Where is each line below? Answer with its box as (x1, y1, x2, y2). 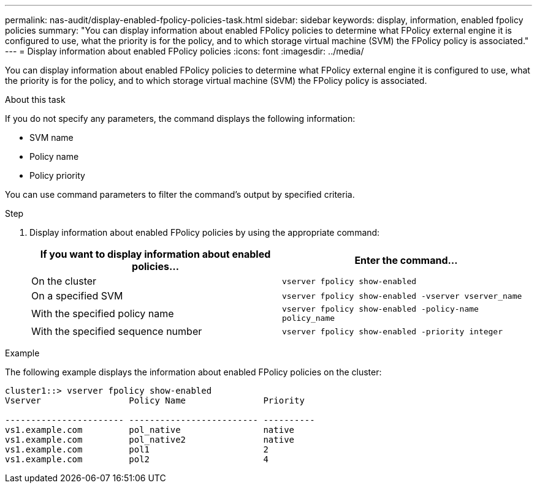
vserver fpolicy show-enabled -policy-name (282, 304, 479, 313)
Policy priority (29, 170, 85, 181)
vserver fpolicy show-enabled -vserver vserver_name (282, 291, 522, 301)
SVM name (29, 132, 74, 143)
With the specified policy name (31, 307, 174, 320)
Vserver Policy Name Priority (5, 396, 305, 405)
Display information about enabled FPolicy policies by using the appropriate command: (29, 227, 380, 238)
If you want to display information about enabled (40, 248, 271, 260)
